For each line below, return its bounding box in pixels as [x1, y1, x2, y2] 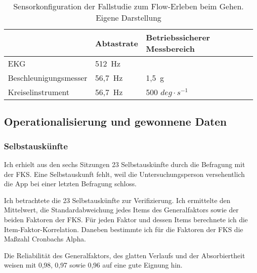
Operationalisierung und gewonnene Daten [4, 114, 227, 129]
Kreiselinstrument [8, 86, 70, 98]
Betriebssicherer [146, 32, 210, 43]
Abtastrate [95, 37, 138, 49]
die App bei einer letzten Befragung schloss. [4, 178, 137, 189]
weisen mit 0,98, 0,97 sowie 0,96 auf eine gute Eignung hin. [4, 260, 183, 270]
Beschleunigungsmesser [8, 72, 87, 83]
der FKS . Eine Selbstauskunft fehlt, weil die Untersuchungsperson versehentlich [4, 169, 245, 179]
